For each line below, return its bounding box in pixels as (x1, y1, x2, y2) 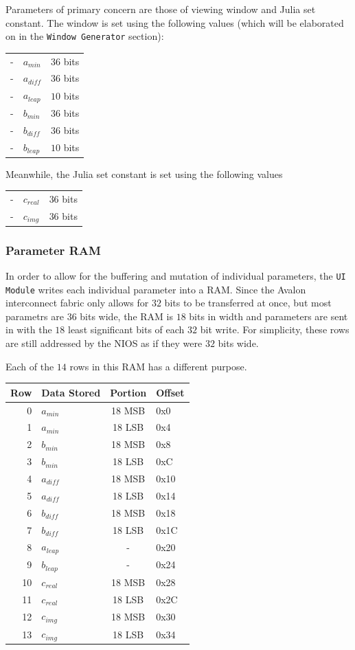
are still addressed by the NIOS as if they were (5, 336, 203, 350)
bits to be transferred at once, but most (164, 295, 332, 310)
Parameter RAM (5, 241, 101, 258)
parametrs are (5, 309, 64, 323)
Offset (156, 385, 185, 399)
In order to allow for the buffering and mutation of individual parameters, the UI (5, 268, 346, 282)
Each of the (5, 359, 54, 373)
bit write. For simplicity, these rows (200, 322, 350, 337)
